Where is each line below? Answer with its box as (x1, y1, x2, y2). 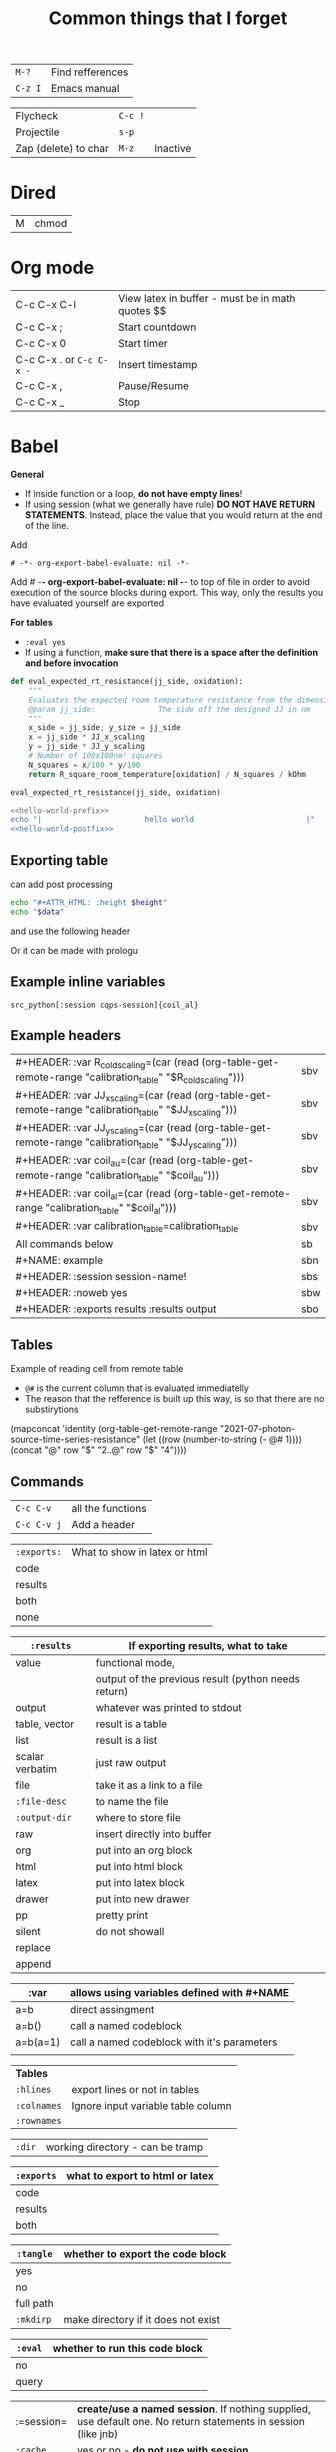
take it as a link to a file (95, 1778, 203, 1792)
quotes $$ (118, 304, 167, 318)
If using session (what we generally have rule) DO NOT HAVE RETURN (24, 498, 316, 510)
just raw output (95, 1756, 167, 1769)
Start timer (118, 337, 168, 351)
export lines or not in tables (71, 2083, 200, 2096)
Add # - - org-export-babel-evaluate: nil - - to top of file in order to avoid (10, 576, 310, 587)
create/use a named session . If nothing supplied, (76, 2402, 312, 2416)
